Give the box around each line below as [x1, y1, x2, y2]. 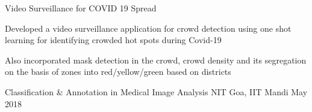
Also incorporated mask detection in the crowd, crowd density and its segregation [5, 53, 307, 66]
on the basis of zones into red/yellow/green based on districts [5, 65, 231, 78]
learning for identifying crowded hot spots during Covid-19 [5, 34, 222, 46]
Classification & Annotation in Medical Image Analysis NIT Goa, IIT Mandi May [5, 85, 308, 98]
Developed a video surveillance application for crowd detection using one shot [5, 22, 292, 34]
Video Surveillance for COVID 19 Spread [5, 2, 157, 14]
